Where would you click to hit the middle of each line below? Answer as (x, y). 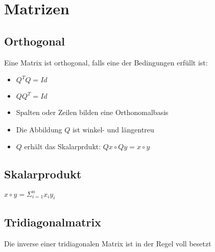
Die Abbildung (39, 129)
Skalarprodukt (43, 174)
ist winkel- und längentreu (113, 129)
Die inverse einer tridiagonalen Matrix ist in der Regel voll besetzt (108, 243)
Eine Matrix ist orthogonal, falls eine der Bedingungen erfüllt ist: (106, 62)
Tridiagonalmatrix (53, 222)
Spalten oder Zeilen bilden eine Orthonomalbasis (92, 112)
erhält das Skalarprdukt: (63, 146)
